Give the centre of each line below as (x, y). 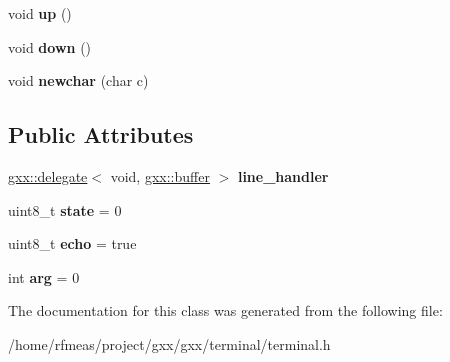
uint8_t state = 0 (65, 209)
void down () (50, 46)
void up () (40, 13)
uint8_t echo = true (72, 243)
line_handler (283, 175)
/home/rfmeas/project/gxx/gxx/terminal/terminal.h (169, 343)
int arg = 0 (44, 276)
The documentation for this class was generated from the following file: (225, 310)
